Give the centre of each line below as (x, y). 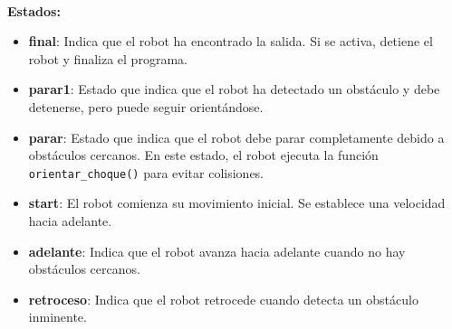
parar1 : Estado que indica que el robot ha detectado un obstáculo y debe (234, 89)
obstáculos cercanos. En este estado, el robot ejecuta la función (203, 155)
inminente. (58, 317)
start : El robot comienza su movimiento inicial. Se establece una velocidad (237, 203)
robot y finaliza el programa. (108, 58)
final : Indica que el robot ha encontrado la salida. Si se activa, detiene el (231, 41)
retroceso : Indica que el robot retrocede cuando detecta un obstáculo (223, 299)
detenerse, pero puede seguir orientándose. (146, 106)
